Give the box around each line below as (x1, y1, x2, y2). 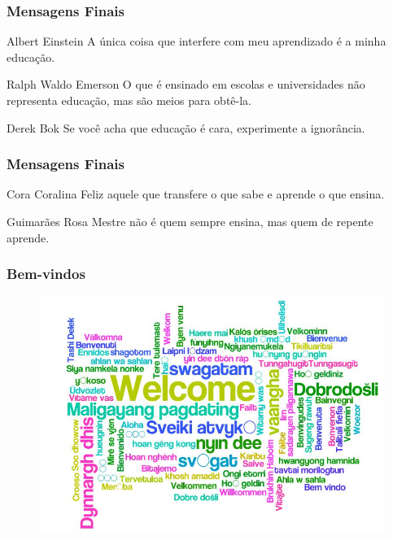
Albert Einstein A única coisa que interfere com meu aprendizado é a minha (7, 33, 386, 50)
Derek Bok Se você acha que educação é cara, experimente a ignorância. (7, 119, 365, 136)
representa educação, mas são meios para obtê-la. (7, 92, 251, 108)
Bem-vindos (7, 263, 85, 284)
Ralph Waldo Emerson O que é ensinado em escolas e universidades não (7, 76, 365, 93)
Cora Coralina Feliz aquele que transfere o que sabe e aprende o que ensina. (7, 185, 385, 202)
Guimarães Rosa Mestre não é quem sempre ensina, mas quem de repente (7, 213, 373, 229)
